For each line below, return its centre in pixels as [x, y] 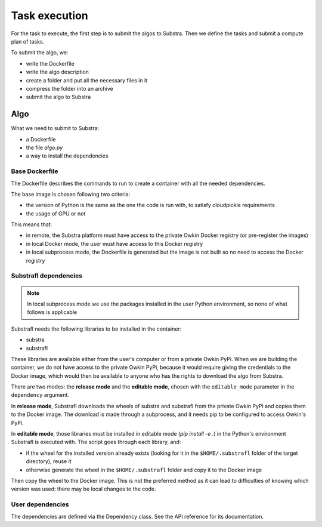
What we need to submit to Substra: [55, 128]
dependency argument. [40, 395]
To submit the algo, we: [40, 53]
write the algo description [58, 72]
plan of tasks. [28, 41]
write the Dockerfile [50, 63]
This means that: [32, 224]
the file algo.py [44, 147]
